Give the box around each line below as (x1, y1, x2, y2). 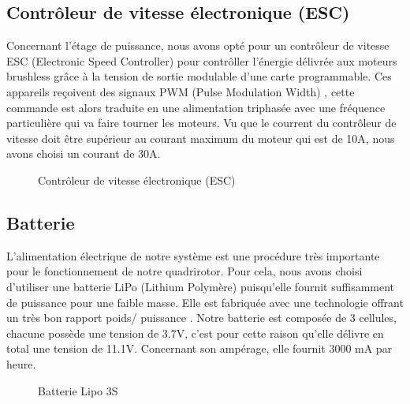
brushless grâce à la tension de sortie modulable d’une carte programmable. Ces (6, 68, 392, 84)
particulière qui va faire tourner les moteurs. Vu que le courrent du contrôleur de (6, 114, 397, 131)
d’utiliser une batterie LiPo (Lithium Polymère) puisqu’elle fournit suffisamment (6, 278, 395, 294)
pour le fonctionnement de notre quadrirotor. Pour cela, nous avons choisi (6, 263, 363, 279)
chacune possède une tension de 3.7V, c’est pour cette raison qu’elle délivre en (6, 324, 384, 341)
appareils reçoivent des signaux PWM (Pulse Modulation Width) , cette (6, 83, 355, 99)
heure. (6, 355, 36, 372)
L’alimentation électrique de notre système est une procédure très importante (6, 247, 380, 264)
